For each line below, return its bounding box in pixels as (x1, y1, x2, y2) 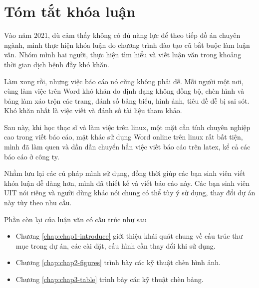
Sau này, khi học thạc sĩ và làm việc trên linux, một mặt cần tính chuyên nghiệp (4, 122, 251, 132)
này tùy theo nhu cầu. (4, 197, 72, 208)
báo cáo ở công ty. (4, 151, 59, 161)
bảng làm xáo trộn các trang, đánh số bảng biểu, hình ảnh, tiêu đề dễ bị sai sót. (4, 95, 250, 106)
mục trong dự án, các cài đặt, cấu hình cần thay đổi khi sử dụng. (15, 240, 216, 251)
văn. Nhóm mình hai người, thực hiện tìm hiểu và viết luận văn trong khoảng (4, 49, 242, 60)
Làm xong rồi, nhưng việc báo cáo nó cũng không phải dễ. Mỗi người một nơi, (4, 76, 244, 86)
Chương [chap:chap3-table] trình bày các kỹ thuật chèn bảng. (15, 274, 204, 284)
